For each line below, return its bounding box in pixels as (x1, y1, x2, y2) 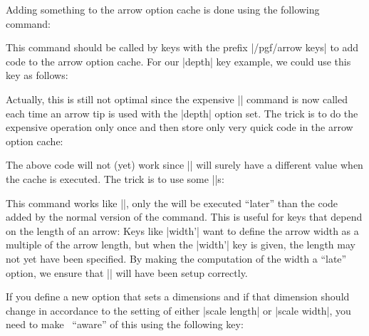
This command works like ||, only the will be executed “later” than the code (6, 195, 338, 210)
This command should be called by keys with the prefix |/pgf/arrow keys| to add (6, 40, 359, 55)
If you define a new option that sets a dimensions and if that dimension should (6, 289, 350, 304)
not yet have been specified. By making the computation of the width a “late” (6, 251, 347, 266)
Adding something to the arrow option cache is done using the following (6, 2, 320, 16)
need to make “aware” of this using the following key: (6, 317, 244, 332)
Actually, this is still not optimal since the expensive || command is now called (6, 91, 348, 106)
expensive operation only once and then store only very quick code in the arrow (6, 120, 353, 135)
